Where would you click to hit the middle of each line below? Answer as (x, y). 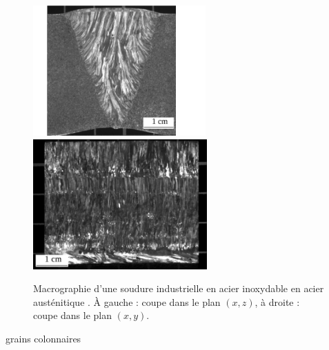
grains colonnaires (43, 338)
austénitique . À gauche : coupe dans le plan (127, 301)
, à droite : (277, 301)
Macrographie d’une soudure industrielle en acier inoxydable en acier (179, 288)
